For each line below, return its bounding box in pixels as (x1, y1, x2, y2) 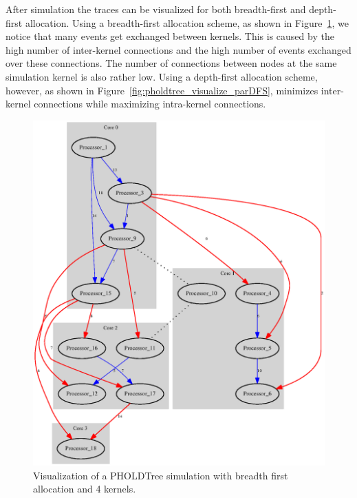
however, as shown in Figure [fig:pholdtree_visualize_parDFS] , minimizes (6, 83, 318, 97)
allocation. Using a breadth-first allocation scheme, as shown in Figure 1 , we (25, 15, 349, 30)
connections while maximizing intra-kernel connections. (34, 96, 266, 111)
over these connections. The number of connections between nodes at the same (6, 56, 337, 70)
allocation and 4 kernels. (33, 481, 136, 496)
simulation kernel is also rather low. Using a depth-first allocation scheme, (6, 69, 318, 83)
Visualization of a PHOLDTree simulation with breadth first (33, 468, 288, 482)
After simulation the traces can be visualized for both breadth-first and (6, 2, 306, 16)
